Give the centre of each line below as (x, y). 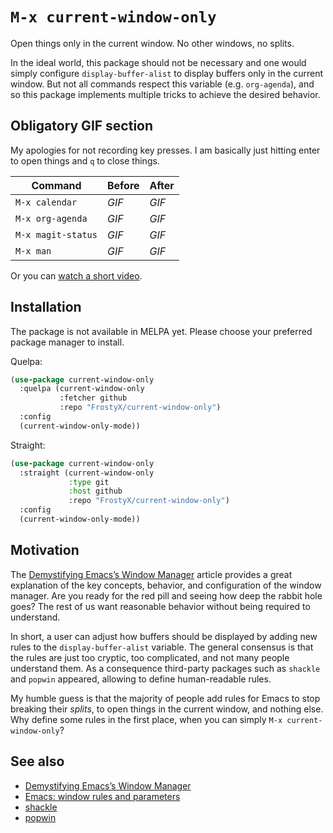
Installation (46, 307)
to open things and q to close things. (85, 160)
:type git (89, 482)
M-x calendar (46, 202)
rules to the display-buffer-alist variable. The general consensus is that (162, 647)
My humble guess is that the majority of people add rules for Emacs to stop (165, 698)
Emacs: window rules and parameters (102, 796)
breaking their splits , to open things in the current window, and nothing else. (167, 709)
